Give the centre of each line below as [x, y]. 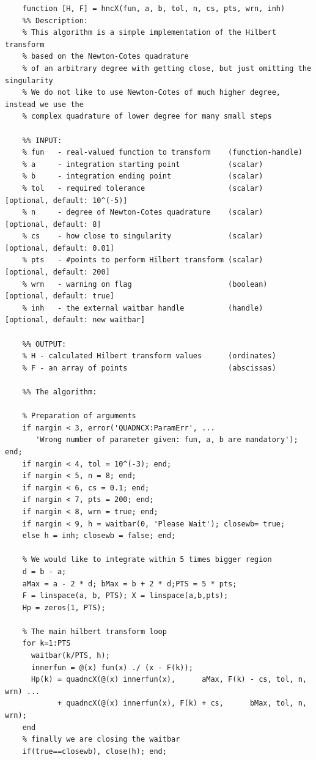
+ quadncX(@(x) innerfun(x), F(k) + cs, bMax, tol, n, [182, 703]
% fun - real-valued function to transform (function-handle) [162, 153]
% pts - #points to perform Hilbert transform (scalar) [143, 260]
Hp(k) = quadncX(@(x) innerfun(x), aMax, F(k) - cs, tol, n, [169, 680]
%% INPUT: [42, 140]
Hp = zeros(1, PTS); [64, 607]
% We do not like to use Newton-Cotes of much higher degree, [152, 93]
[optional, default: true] [60, 296]
